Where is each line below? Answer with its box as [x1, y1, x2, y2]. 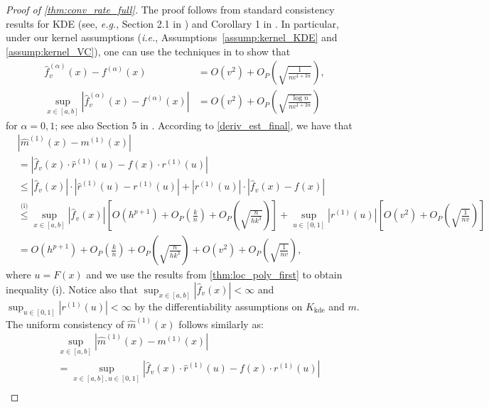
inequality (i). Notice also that [6, 282, 138, 296]
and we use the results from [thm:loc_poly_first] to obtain [86, 267, 343, 282]
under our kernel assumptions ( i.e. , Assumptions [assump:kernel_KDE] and [6, 30, 338, 45]
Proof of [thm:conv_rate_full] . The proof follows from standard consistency [6, 2, 335, 16]
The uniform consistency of [6, 316, 124, 331]
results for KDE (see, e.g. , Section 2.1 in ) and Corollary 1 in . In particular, [6, 16, 339, 31]
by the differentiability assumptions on [134, 299, 303, 313]
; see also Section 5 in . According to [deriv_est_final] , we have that [55, 117, 353, 132]
